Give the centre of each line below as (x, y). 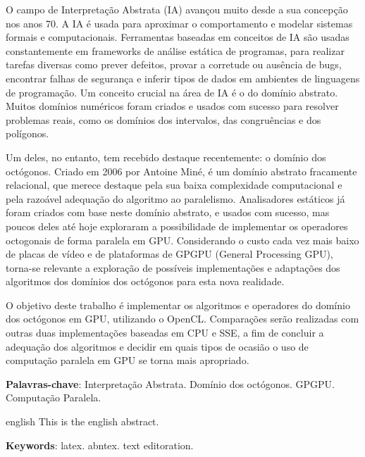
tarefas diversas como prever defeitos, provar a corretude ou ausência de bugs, (174, 64)
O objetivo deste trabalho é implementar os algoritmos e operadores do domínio (178, 305)
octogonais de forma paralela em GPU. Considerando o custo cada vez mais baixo (182, 240)
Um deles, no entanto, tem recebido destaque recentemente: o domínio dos (166, 157)
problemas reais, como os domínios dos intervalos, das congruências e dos (163, 119)
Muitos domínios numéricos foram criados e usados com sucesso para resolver (172, 106)
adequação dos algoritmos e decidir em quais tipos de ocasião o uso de (157, 346)
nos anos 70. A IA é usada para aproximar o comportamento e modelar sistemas (179, 23)
